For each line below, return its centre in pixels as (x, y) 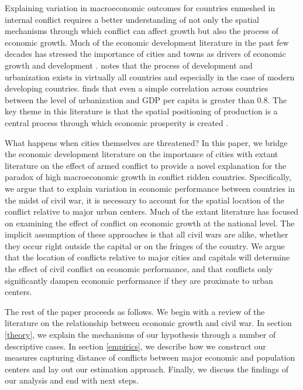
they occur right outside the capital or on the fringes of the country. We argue (145, 245)
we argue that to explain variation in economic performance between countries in (150, 188)
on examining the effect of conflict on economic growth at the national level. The (150, 223)
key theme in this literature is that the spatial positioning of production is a (141, 111)
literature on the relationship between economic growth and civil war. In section (148, 323)
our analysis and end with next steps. (72, 380)
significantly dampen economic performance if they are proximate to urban (139, 280)
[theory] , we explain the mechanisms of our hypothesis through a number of (140, 335)
